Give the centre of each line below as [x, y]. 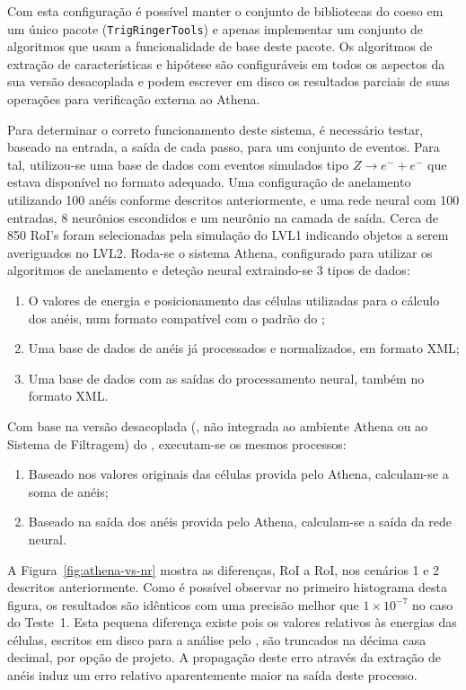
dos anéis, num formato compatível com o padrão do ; [176, 318]
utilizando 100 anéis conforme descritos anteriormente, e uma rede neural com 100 [233, 199]
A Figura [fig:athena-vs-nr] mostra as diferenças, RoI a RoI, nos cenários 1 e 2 [224, 569]
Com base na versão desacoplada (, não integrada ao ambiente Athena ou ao [218, 425]
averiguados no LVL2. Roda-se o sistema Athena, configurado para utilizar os [220, 252]
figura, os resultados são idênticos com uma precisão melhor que [183, 604]
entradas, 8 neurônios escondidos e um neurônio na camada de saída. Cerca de [223, 217]
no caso [433, 604]
